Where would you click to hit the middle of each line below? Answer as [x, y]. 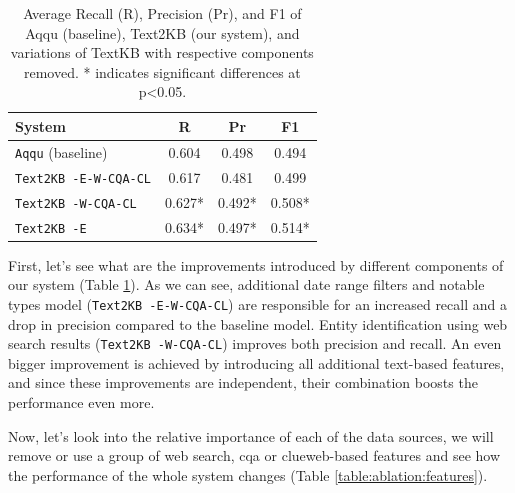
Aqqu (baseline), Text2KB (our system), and [162, 32]
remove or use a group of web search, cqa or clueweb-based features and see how [254, 455]
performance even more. [81, 401]
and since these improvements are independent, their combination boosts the [243, 382]
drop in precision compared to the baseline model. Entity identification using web [258, 323]
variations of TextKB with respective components [162, 52]
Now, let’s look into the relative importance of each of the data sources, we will [251, 435]
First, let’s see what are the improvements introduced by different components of [256, 264]
